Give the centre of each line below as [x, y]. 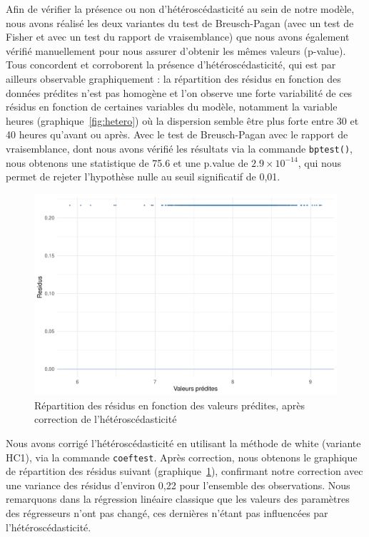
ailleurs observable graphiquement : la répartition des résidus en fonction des [173, 78]
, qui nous [320, 162]
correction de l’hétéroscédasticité [106, 419]
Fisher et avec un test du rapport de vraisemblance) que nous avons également [178, 37]
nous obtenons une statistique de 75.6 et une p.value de [127, 162]
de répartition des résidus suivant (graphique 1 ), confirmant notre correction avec [184, 471]
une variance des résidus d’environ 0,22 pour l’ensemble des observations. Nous [178, 485]
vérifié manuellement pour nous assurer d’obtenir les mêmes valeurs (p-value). [176, 50]
